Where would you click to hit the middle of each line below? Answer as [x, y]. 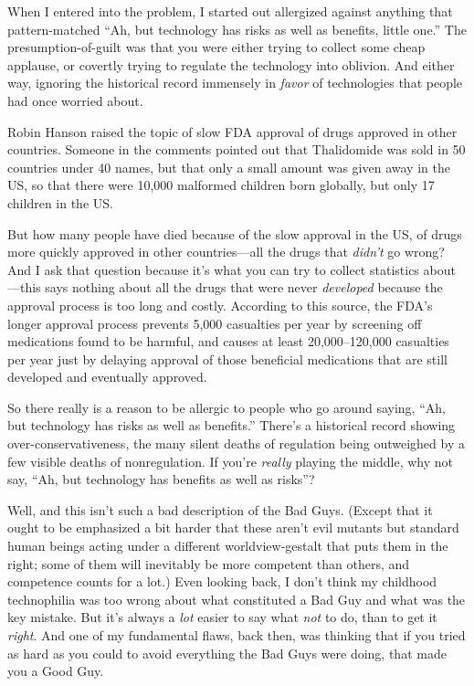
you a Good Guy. [56, 671]
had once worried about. [75, 100]
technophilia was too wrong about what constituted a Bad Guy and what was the [237, 599]
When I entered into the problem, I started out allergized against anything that [230, 11]
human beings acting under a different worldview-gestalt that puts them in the [228, 546]
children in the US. [60, 202]
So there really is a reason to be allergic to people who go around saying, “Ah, [226, 407]
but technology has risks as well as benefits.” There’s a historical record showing [232, 425]
